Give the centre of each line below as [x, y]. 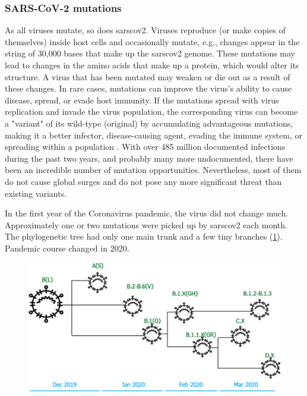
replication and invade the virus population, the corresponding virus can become [151, 111]
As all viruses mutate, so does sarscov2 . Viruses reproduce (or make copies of [145, 30]
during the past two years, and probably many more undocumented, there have [149, 158]
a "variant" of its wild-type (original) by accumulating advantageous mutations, [149, 123]
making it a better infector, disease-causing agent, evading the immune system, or [153, 135]
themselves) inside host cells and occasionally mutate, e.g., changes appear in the [152, 41]
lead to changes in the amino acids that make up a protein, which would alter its [152, 65]
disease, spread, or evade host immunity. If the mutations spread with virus [142, 100]
